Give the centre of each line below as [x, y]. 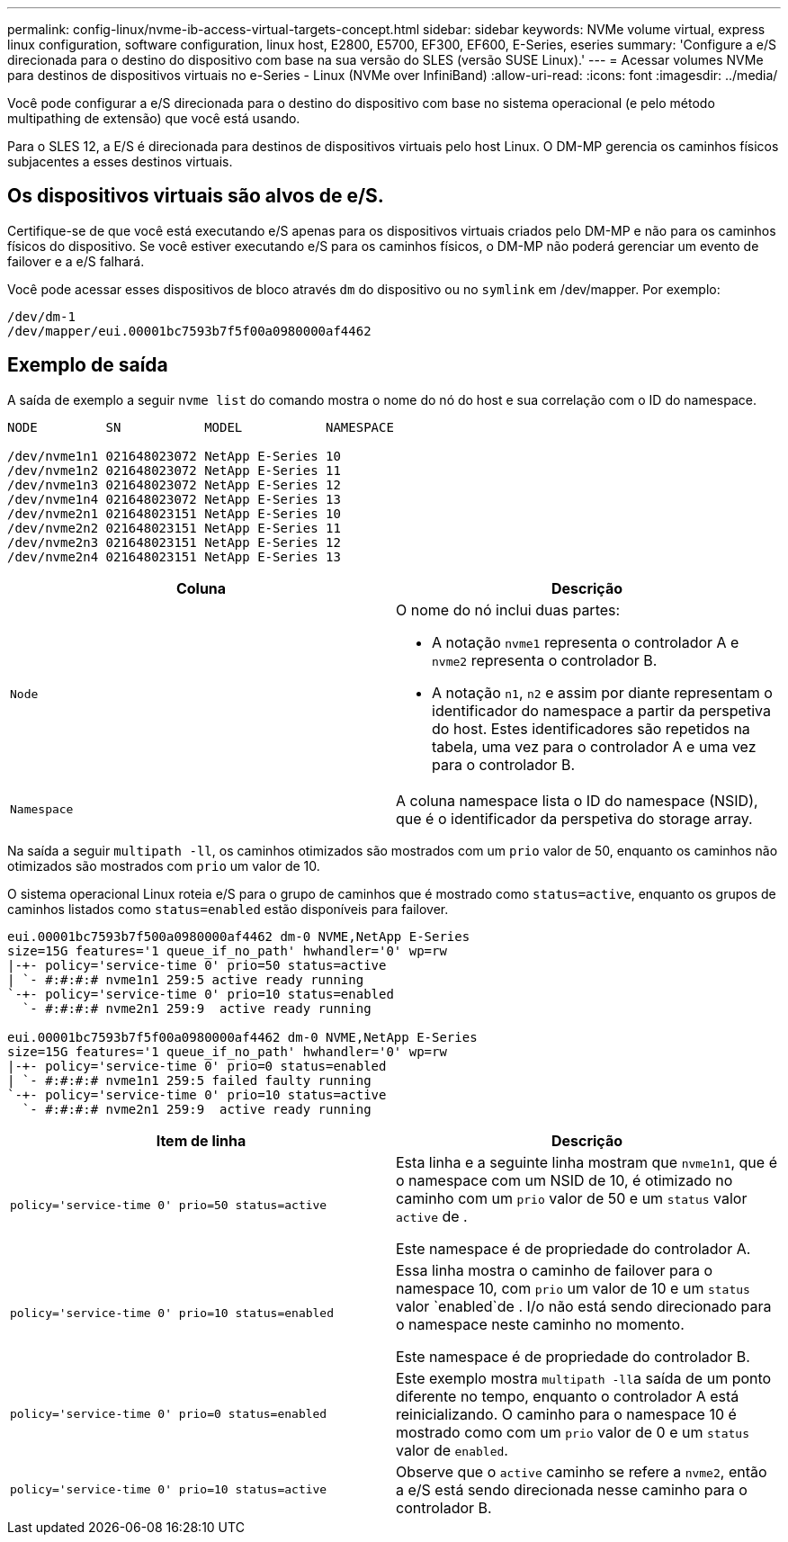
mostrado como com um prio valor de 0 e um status [573, 1432]
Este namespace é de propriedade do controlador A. [573, 1248]
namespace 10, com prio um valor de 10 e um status [573, 1288]
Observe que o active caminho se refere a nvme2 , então [582, 1471]
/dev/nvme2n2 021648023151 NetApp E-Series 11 [174, 528]
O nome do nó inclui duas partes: [508, 610]
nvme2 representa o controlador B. [545, 660]
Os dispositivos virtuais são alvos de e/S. [196, 196]
